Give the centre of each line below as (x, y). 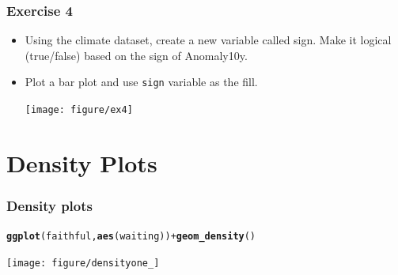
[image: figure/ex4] (79, 110)
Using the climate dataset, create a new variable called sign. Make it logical (208, 40)
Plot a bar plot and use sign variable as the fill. (141, 82)
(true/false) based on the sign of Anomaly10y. (136, 55)
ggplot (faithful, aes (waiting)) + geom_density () (131, 237)
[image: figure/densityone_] (83, 263)
